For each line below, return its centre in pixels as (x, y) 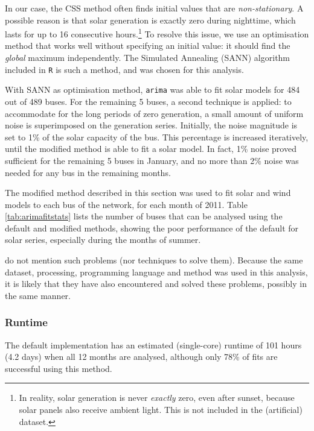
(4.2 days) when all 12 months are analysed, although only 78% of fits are (141, 357)
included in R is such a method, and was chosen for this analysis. (124, 69)
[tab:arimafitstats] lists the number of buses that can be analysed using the (144, 216)
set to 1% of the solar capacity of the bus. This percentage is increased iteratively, (157, 137)
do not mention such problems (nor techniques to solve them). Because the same (154, 260)
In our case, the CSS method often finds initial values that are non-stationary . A (154, 8)
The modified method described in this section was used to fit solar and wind (148, 193)
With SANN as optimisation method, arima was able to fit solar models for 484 (152, 90)
